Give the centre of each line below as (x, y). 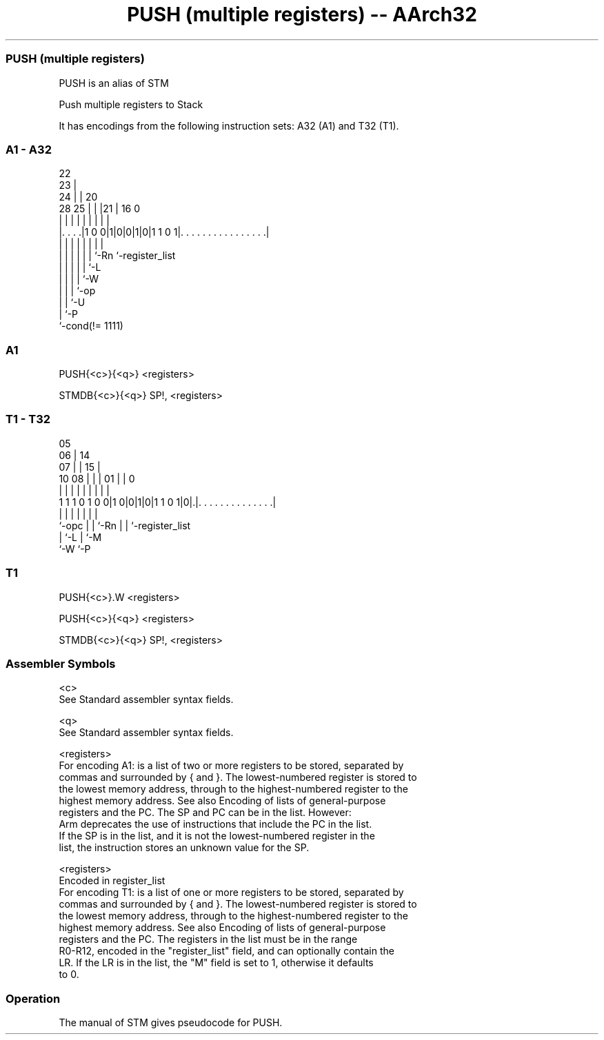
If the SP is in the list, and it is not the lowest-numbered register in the (217, 836)
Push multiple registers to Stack (131, 104)
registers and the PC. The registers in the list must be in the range (208, 939)
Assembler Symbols (61, 663)
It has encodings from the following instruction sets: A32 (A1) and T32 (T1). (229, 125)
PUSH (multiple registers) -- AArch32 (302, 14)
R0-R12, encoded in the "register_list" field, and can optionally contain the (226, 951)
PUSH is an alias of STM (114, 83)
